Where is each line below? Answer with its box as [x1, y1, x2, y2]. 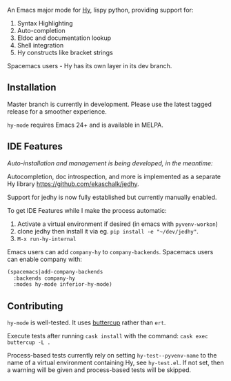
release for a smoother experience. [7, 107, 107, 116]
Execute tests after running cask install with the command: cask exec [7, 332, 208, 340]
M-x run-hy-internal [17, 236, 77, 243]
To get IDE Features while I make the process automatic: [7, 206, 167, 214]
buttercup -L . [7, 339, 51, 347]
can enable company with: [7, 255, 83, 263]
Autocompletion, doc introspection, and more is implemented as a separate [7, 172, 221, 181]
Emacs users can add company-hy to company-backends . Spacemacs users [7, 247, 214, 256]
